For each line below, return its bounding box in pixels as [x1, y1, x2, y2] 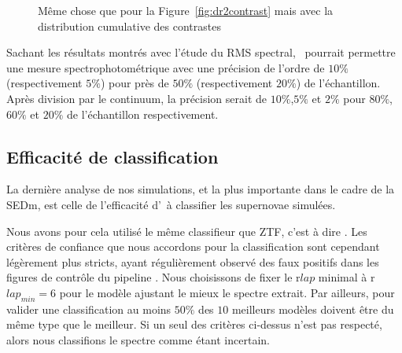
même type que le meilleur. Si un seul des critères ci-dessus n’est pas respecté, [6, 316, 382, 333]
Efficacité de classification [6, 144, 219, 168]
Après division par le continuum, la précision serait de [6, 90, 267, 106]
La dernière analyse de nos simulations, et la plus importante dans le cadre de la [6, 181, 395, 197]
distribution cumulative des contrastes [38, 17, 221, 34]
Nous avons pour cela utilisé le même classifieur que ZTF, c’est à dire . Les [6, 222, 367, 239]
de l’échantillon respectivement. [67, 105, 219, 122]
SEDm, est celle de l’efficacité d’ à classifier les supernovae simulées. [6, 196, 336, 212]
